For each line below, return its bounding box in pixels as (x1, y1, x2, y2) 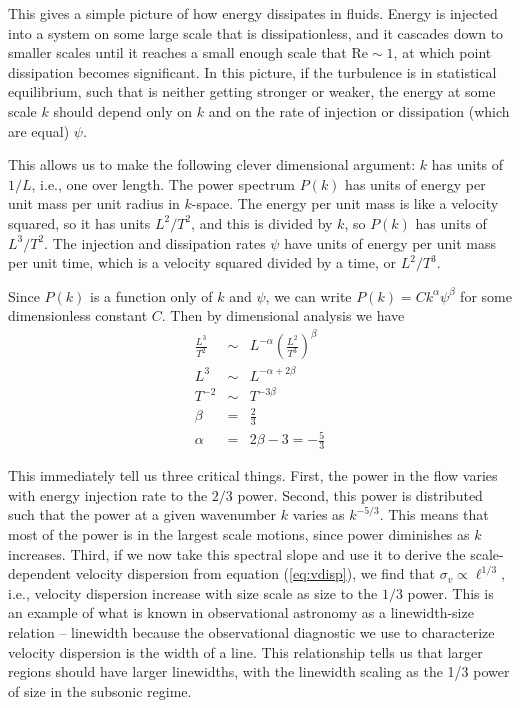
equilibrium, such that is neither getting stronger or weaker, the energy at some (8, 81, 496, 102)
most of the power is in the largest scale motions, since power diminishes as (8, 524, 470, 545)
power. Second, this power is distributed (237, 484, 483, 505)
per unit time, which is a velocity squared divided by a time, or (8, 252, 396, 273)
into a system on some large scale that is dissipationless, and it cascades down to (8, 22, 504, 43)
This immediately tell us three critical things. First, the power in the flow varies (8, 465, 498, 486)
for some (460, 285, 512, 306)
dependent (8, 563, 72, 584)
